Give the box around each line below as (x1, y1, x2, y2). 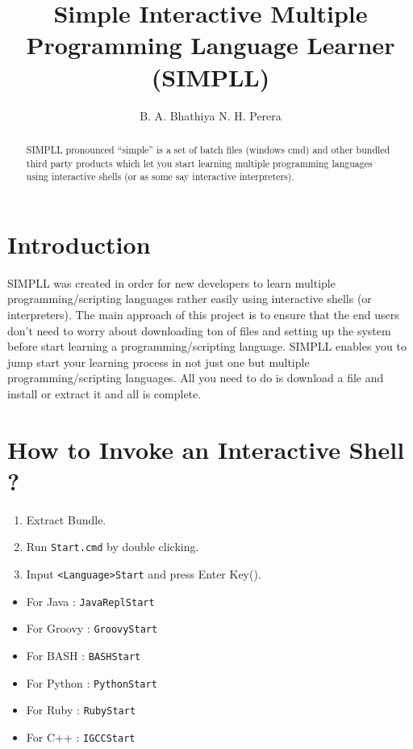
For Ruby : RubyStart (26, 701, 136, 718)
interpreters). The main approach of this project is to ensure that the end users (7, 305, 399, 322)
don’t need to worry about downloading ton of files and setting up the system (7, 322, 391, 339)
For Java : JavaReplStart (26, 592, 155, 609)
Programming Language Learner (26, 28, 395, 61)
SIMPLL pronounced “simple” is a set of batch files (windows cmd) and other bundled (26, 142, 390, 156)
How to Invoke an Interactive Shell (7, 432, 405, 465)
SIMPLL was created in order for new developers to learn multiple (7, 274, 336, 291)
